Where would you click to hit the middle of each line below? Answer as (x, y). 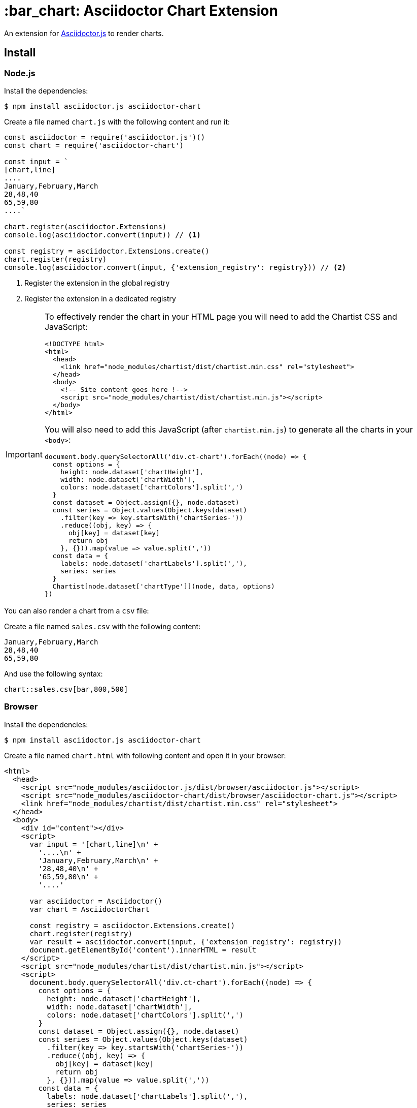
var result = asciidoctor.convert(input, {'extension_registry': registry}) (186, 942)
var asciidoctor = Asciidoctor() (96, 901)
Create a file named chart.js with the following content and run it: (117, 121)
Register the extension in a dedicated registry (100, 298)
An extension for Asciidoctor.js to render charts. (84, 33)
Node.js (20, 73)
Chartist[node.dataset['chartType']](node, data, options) (164, 586)
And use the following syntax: (54, 673)
